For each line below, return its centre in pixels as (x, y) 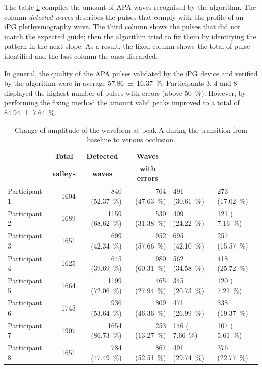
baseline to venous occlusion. (131, 139)
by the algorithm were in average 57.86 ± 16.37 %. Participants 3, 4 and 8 (121, 83)
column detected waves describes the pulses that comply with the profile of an (124, 16)
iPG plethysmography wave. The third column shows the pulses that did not (122, 26)
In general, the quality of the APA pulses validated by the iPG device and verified (131, 73)
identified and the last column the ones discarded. (81, 56)
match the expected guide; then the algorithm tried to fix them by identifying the (130, 36)
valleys (64, 173)
